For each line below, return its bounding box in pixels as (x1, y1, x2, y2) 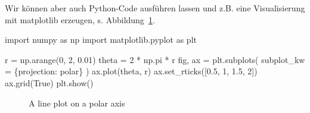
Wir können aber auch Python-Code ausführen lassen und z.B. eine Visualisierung (5, 2, 305, 14)
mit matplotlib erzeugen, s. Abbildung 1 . (5, 13, 155, 26)
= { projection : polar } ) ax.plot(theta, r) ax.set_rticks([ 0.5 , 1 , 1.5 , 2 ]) (5, 65, 258, 77)
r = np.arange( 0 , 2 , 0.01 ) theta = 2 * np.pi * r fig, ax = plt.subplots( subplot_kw (5, 53, 305, 65)
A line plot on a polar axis (29, 96, 125, 109)
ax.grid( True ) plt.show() (5, 76, 94, 89)
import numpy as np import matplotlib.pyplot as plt (5, 33, 197, 46)
